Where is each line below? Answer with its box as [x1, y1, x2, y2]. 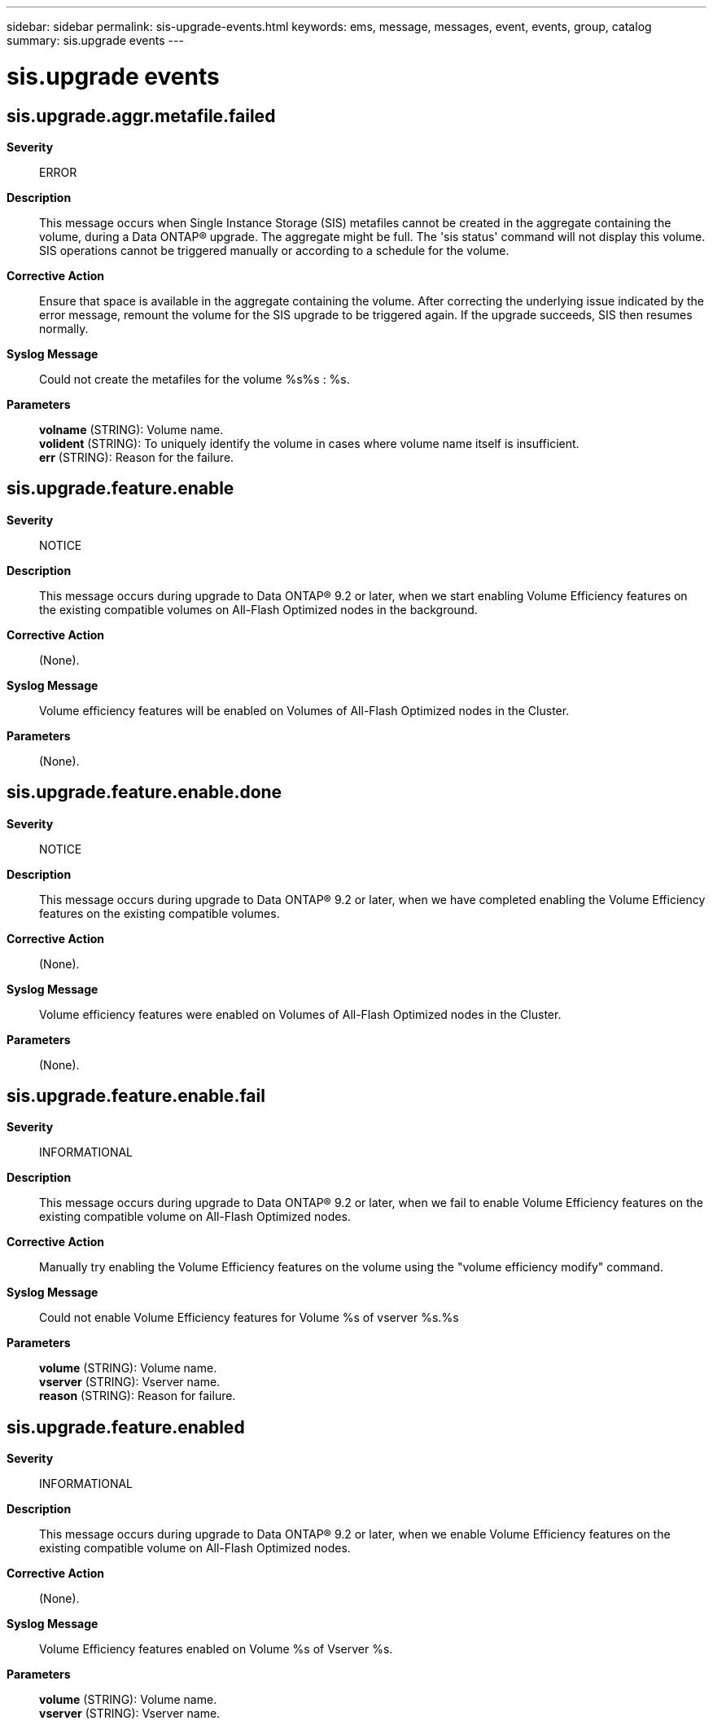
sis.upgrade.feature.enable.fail [7, 1086, 265, 1107]
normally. [39, 321, 89, 336]
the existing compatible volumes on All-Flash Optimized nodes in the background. [39, 602, 478, 617]
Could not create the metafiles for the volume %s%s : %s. [39, 371, 350, 386]
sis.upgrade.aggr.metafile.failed [7, 105, 276, 126]
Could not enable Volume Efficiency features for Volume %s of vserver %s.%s [39, 1310, 459, 1325]
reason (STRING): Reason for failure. [39, 1389, 236, 1403]
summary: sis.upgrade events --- [7, 33, 184, 47]
